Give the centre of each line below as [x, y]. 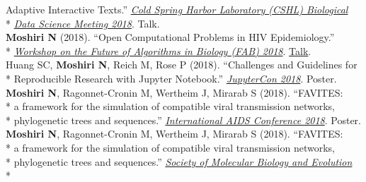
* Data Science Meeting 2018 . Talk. [83, 23]
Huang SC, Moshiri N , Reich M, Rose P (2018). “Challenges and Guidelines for [182, 65]
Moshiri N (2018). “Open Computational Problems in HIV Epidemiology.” [170, 37]
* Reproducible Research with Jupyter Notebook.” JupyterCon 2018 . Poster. [171, 78]
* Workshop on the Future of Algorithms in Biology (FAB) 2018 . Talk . [159, 50]
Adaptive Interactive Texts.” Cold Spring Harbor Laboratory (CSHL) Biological [177, 9]
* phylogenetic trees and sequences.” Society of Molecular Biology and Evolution [179, 161]
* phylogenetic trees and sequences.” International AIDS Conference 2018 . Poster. [184, 120]
